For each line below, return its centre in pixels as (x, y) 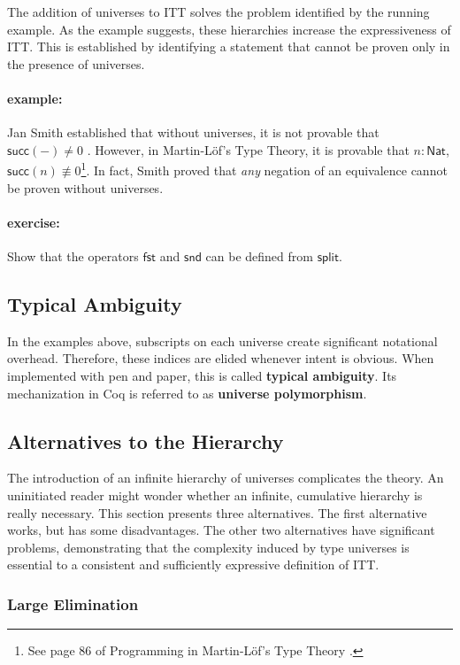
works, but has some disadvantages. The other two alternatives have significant (221, 530)
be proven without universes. (85, 187)
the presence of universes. (76, 63)
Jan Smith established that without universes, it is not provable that (193, 132)
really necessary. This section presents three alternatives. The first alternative (217, 512)
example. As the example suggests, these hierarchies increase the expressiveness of (229, 29)
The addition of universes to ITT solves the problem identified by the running (218, 12)
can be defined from (259, 256)
